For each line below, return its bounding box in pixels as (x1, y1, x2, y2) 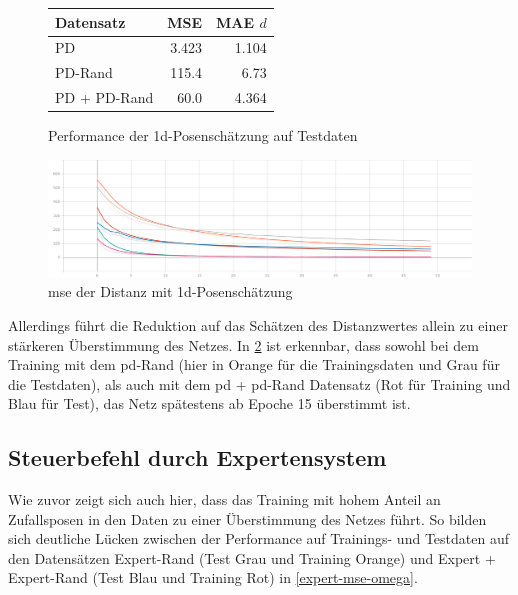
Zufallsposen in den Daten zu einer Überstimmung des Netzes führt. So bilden (8, 508, 487, 529)
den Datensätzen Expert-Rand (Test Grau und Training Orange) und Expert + (8, 547, 496, 568)
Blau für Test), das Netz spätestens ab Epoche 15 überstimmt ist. (8, 393, 411, 414)
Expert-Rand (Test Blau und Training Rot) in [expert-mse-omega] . (8, 567, 418, 588)
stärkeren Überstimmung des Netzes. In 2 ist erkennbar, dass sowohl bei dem (8, 334, 479, 355)
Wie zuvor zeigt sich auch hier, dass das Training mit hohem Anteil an (8, 489, 441, 510)
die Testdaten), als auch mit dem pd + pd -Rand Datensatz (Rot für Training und (8, 373, 511, 394)
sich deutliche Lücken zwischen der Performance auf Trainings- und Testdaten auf (8, 528, 509, 549)
